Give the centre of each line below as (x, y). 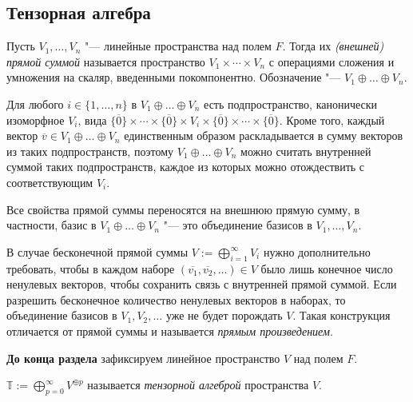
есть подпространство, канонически (291, 103)
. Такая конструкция (342, 315)
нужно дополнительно (317, 251)
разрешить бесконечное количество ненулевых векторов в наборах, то (176, 299)
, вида (92, 119)
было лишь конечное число (327, 268)
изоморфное (36, 119)
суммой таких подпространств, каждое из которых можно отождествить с (186, 167)
